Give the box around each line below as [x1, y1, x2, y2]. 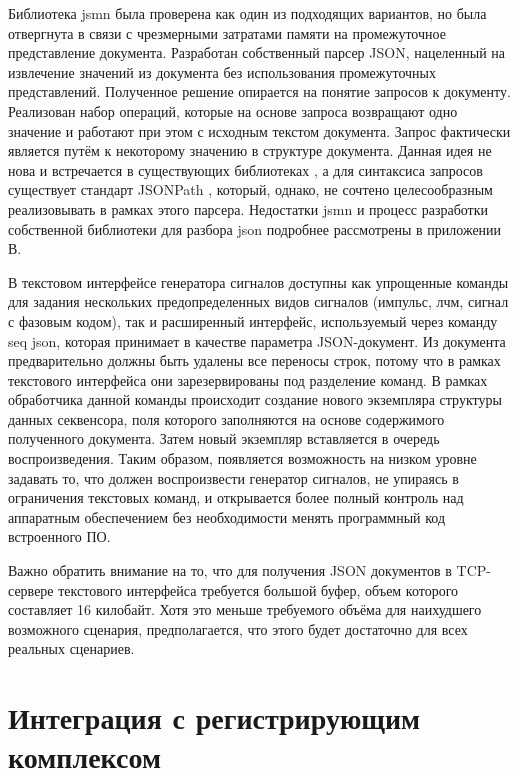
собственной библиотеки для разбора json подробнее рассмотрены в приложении [8, 218, 502, 239]
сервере [8, 579, 54, 600]
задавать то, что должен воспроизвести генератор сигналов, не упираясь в [8, 467, 459, 488]
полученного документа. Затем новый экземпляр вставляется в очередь [8, 428, 440, 449]
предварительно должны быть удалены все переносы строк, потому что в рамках [8, 350, 501, 371]
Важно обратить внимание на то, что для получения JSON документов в [8, 560, 452, 581]
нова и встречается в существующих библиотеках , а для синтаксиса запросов [8, 159, 483, 180]
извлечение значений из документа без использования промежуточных [8, 61, 436, 82]
